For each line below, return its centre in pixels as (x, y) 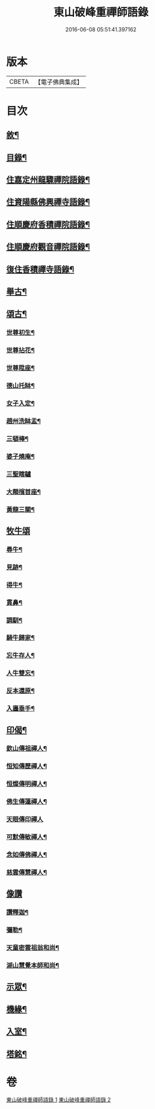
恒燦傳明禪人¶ (26, 784)
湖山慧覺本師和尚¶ (33, 965)
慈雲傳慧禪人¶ (26, 872)
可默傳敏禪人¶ (26, 837)
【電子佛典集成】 (59, 82)
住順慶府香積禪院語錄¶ (48, 225)
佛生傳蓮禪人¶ (26, 802)
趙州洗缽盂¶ (23, 421)
